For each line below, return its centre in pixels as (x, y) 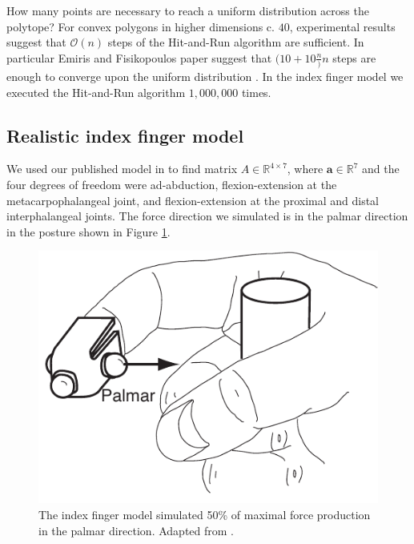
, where (305, 169)
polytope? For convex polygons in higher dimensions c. (141, 26)
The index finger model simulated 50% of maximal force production (205, 515)
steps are (354, 57)
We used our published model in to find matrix (122, 169)
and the (381, 169)
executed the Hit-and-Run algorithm (96, 92)
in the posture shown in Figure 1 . (88, 231)
